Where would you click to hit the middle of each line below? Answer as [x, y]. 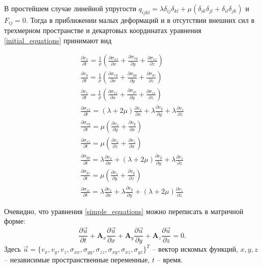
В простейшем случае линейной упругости [70, 8]
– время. [170, 259]
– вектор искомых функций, [195, 249]
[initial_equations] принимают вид [58, 40]
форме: [15, 221]
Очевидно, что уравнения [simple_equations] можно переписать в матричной [124, 211]
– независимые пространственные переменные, [77, 259]
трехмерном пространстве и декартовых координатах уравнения [103, 30]
